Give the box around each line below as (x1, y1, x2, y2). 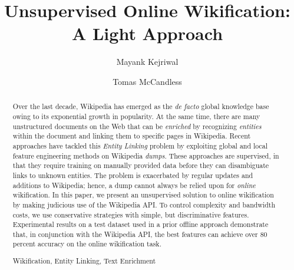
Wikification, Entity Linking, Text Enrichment (12, 256, 156, 266)
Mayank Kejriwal (116, 55, 179, 68)
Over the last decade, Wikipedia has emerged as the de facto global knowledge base (12, 101, 269, 111)
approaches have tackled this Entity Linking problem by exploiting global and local (12, 140, 268, 150)
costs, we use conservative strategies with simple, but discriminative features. (12, 209, 249, 219)
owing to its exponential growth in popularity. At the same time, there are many (12, 111, 260, 121)
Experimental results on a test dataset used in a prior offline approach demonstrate (12, 219, 269, 229)
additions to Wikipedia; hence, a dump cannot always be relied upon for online (12, 180, 256, 190)
